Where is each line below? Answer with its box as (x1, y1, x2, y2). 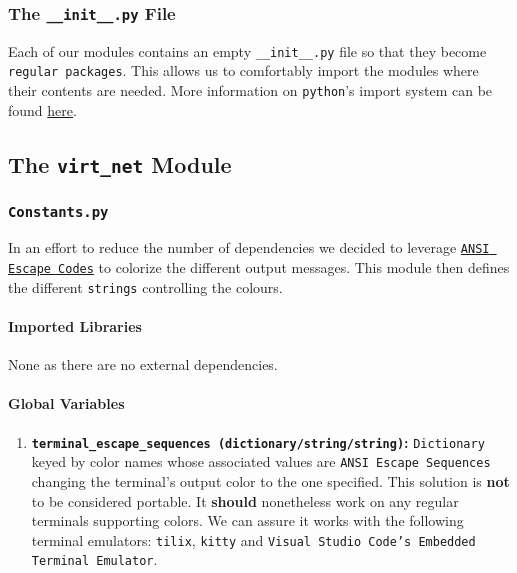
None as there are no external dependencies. (8, 354, 278, 375)
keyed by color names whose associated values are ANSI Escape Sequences (31, 451, 491, 472)
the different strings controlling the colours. (8, 276, 283, 297)
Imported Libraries (8, 316, 142, 337)
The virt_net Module (8, 148, 232, 179)
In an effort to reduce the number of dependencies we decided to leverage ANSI (8, 237, 490, 258)
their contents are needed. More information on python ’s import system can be (8, 80, 493, 101)
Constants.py (8, 203, 109, 220)
